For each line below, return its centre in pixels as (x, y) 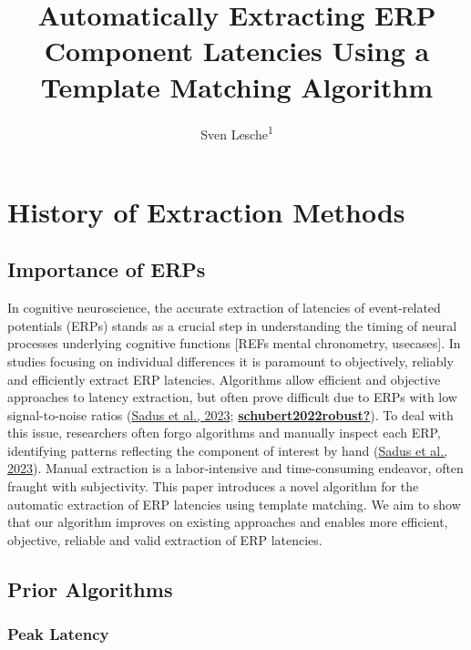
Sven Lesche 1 (237, 132)
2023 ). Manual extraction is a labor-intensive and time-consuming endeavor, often (235, 468)
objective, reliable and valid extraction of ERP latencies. (165, 539)
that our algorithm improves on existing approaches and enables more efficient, (228, 522)
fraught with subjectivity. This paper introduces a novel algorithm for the (213, 486)
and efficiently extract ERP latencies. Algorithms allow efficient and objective (224, 379)
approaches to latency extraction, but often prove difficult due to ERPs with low (232, 397)
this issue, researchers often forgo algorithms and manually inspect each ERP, (224, 433)
